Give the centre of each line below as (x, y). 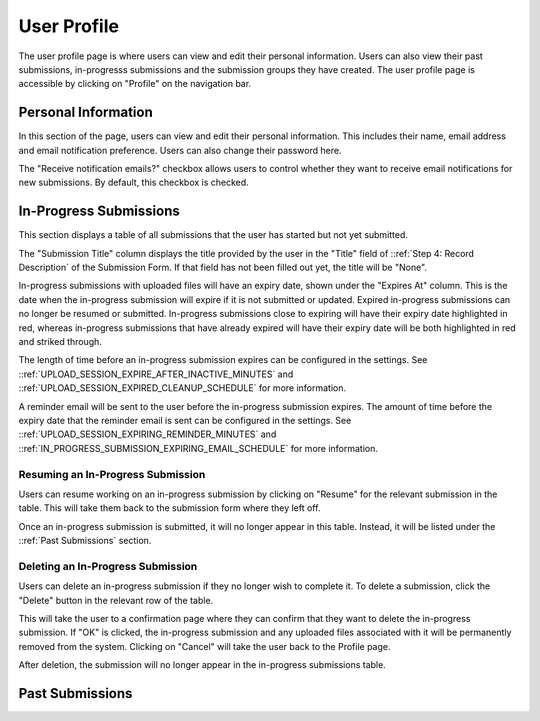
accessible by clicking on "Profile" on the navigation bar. (135, 84)
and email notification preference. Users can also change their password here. (180, 150)
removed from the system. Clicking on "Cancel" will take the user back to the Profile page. (204, 646)
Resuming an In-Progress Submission (112, 474)
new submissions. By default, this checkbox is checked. (133, 182)
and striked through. (60, 342)
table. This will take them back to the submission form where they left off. (169, 508)
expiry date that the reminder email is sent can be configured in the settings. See (185, 420)
